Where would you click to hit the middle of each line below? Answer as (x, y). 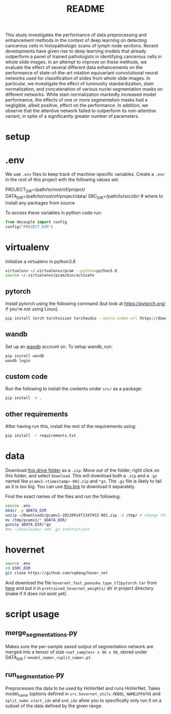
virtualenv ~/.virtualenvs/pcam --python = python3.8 (61, 271)
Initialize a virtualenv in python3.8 (40, 261)
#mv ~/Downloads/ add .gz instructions (48, 529)
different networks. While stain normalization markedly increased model (81, 94)
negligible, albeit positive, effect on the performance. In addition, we (77, 106)
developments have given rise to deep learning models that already (76, 51)
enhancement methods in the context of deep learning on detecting (76, 40)
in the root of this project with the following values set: (62, 180)
